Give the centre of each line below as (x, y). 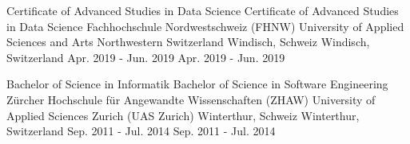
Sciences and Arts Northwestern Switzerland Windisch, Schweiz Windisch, (188, 42)
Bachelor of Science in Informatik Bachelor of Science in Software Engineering (197, 84)
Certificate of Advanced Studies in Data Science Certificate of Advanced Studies (203, 10)
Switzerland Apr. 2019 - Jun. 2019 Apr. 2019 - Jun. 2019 (146, 57)
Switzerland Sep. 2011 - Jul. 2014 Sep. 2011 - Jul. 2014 (141, 131)
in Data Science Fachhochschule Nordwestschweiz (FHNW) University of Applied (205, 26)
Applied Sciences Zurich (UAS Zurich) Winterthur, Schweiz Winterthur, (183, 115)
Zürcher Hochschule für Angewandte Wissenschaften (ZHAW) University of (191, 99)
